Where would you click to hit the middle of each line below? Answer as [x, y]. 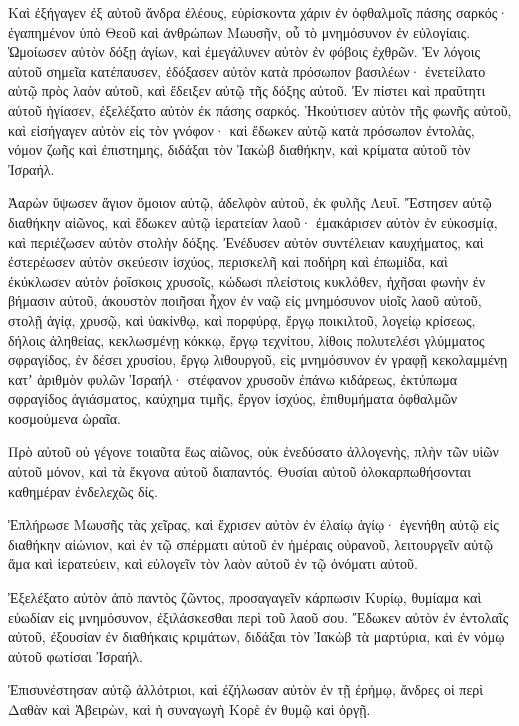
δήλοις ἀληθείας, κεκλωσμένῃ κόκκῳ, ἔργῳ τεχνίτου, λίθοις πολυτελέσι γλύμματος [246, 339]
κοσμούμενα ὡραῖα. [64, 417]
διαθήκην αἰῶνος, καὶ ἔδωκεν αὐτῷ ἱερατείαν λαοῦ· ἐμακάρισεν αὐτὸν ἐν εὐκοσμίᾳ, [253, 221]
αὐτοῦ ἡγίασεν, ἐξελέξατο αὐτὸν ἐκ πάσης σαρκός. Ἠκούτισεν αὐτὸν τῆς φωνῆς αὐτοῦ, [260, 109]
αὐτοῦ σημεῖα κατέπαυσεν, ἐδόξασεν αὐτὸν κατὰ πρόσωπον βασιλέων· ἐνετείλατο [247, 70]
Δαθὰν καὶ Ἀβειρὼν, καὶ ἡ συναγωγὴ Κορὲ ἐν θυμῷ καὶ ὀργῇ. [189, 709]
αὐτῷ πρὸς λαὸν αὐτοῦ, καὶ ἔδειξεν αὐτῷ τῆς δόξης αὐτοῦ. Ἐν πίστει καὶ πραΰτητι [247, 90]
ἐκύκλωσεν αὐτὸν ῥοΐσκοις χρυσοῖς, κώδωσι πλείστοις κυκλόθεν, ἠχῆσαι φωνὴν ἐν [246, 280]
